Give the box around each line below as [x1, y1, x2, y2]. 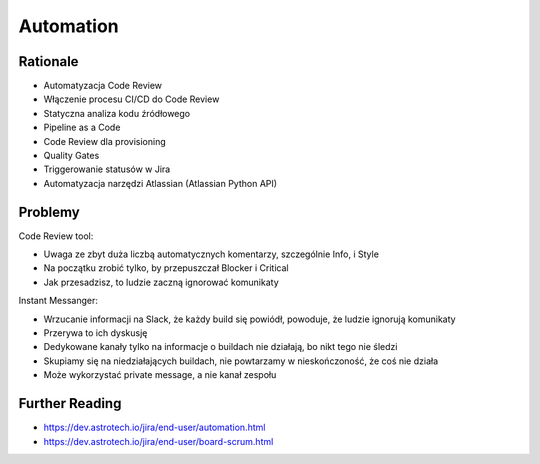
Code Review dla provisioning [43, 135, 166, 147]
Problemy [18, 203, 80, 220]
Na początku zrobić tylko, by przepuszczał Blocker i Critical [43, 262, 289, 274]
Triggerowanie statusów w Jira [43, 163, 171, 175]
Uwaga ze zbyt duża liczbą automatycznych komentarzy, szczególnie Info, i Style [43, 248, 380, 260]
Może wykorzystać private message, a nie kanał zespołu [43, 369, 277, 381]
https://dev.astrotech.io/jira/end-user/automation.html [43, 421, 266, 434]
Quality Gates [43, 150, 100, 162]
